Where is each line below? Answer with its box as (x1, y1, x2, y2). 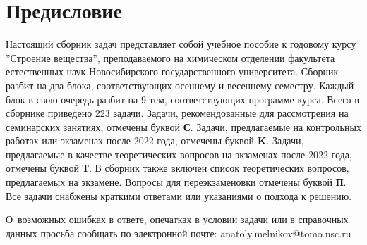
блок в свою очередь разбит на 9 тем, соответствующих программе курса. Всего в (6, 92, 359, 106)
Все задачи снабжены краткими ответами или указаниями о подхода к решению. (6, 188, 352, 203)
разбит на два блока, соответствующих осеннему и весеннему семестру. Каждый (6, 77, 354, 92)
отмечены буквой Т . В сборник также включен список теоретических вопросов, (6, 161, 349, 175)
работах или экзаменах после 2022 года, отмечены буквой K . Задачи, (6, 133, 304, 148)
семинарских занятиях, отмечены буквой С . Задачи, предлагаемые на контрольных (6, 119, 361, 134)
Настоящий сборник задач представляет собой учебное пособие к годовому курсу (6, 37, 356, 51)
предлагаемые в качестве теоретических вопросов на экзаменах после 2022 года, (6, 146, 352, 161)
